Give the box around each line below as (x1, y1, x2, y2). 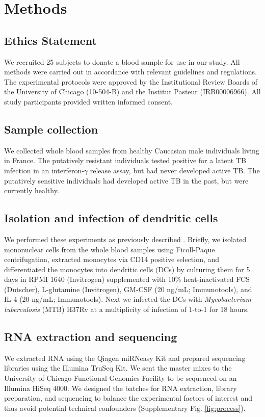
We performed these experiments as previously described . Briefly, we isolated (4, 233, 247, 244)
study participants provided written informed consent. (4, 96, 173, 107)
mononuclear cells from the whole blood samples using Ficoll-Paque (4, 244, 215, 254)
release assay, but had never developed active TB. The (90, 165, 260, 175)
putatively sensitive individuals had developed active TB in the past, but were (4, 175, 249, 186)
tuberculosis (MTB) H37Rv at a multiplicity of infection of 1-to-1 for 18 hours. (4, 304, 249, 315)
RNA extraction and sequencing (4, 329, 177, 345)
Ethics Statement (4, 32, 97, 48)
